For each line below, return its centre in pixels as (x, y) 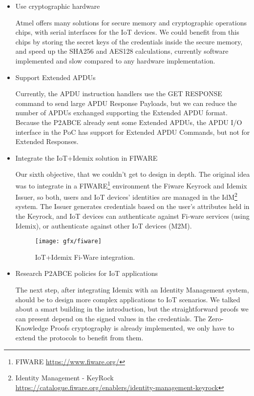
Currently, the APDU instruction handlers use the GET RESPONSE (119, 94)
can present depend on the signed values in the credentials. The (111, 318)
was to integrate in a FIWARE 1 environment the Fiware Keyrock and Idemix (131, 185)
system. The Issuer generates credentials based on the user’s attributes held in (132, 206)
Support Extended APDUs (55, 77)
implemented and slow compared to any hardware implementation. (115, 60)
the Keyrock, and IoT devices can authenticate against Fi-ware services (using (132, 216)
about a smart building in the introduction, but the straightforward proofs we (132, 309)
